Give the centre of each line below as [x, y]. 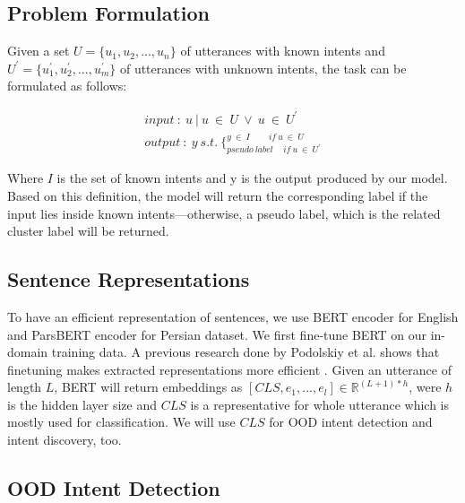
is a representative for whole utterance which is [320, 404]
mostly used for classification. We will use [121, 422]
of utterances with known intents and [283, 51]
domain [28, 352]
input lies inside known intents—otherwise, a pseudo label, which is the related [224, 213]
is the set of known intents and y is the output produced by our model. [252, 178]
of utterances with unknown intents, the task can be [263, 68]
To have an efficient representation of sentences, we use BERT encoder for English [233, 316]
